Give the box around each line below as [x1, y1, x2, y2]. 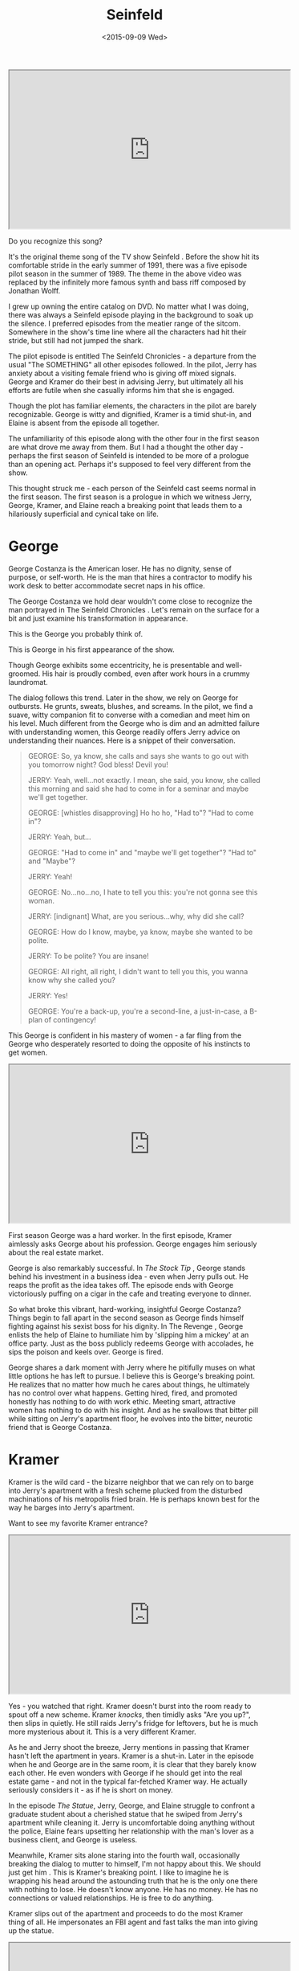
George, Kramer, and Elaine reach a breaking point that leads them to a [8, 500, 243, 510]
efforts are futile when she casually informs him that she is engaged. [8, 385, 235, 395]
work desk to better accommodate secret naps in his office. [8, 580, 206, 590]
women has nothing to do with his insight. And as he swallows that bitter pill [8, 1405, 259, 1415]
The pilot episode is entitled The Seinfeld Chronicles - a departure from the [8, 351, 257, 361]
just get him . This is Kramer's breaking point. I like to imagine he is [8, 1867, 229, 1877]
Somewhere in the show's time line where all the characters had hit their [8, 327, 247, 337]
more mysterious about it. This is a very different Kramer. [8, 1727, 196, 1736]
